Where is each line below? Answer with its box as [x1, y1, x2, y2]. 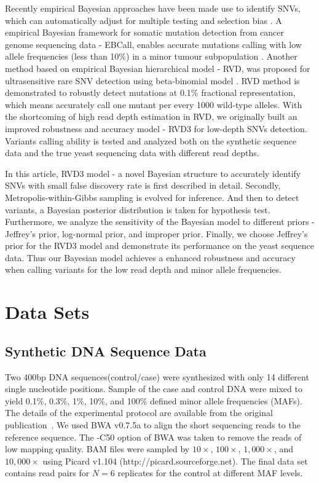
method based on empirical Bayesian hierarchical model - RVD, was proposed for [5, 61, 310, 74]
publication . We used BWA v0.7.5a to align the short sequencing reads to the [5, 418, 301, 431]
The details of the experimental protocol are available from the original [5, 406, 273, 419]
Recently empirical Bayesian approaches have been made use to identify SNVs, [5, 2, 301, 14]
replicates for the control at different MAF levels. [117, 466, 303, 479]
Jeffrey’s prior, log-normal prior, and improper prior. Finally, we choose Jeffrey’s [5, 227, 308, 240]
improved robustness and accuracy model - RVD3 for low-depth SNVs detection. [5, 122, 307, 135]
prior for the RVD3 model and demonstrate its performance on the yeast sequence [5, 239, 314, 252]
